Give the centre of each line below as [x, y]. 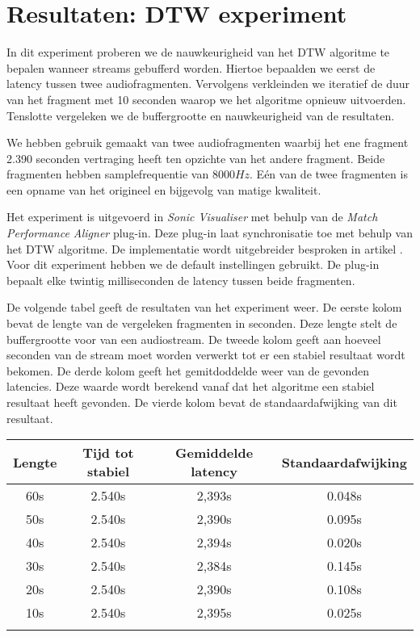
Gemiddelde [214, 453]
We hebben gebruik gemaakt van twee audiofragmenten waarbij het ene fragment [208, 142]
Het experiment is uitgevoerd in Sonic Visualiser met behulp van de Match [192, 217]
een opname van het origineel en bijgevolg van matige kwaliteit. [164, 189]
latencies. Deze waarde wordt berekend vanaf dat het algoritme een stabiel [191, 386]
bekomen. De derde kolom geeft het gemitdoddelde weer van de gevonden [188, 370]
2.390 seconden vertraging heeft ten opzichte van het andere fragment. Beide [196, 158]
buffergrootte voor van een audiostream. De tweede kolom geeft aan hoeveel [194, 339]
